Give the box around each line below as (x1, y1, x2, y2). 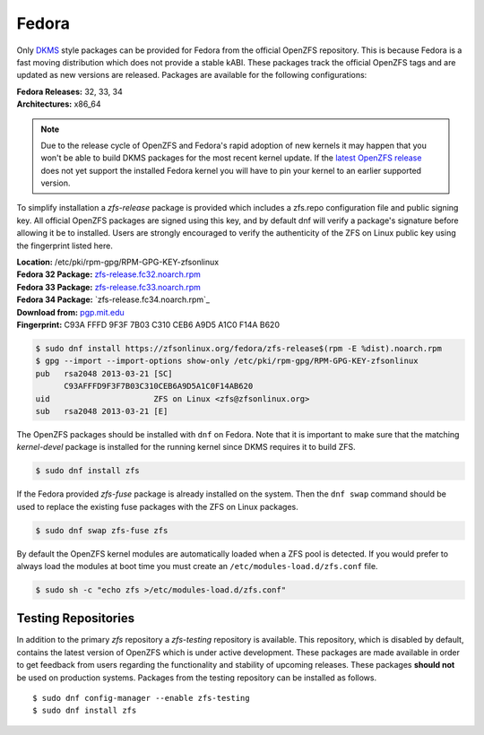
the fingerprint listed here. (16, 240, 114, 251)
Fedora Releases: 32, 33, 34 (16, 86, 123, 97)
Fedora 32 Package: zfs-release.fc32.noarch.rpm (16, 269, 202, 280)
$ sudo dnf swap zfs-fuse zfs (35, 525, 169, 535)
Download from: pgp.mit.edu (16, 307, 125, 317)
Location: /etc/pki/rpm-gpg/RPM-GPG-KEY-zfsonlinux (16, 256, 220, 268)
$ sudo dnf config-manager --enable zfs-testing (32, 693, 250, 704)
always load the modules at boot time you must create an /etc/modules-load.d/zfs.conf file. (16, 561, 378, 571)
